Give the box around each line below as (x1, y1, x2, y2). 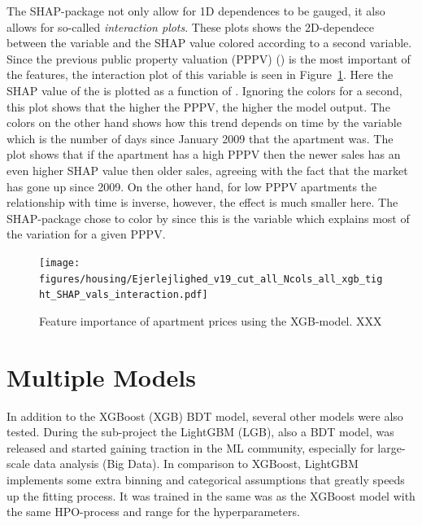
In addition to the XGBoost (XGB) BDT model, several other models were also (7, 407, 403, 424)
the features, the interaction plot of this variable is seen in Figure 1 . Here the (7, 66, 394, 83)
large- (377, 439, 406, 456)
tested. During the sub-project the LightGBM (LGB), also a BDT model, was (7, 423, 394, 440)
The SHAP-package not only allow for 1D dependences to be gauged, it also (7, 2, 385, 19)
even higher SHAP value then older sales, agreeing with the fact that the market (7, 161, 408, 178)
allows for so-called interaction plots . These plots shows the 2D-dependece (7, 18, 374, 35)
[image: (39, 256, 80, 269)
